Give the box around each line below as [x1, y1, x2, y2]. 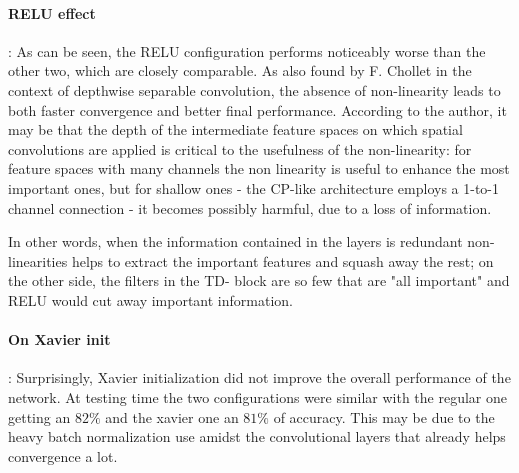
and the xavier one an [105, 406, 239, 427]
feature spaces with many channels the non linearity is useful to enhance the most [8, 158, 510, 179]
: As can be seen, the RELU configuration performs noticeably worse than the [8, 40, 486, 61]
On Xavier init [8, 329, 111, 350]
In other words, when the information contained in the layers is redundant [8, 231, 463, 252]
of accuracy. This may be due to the [273, 406, 495, 427]
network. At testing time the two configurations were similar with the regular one [8, 386, 507, 407]
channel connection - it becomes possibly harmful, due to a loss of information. [8, 197, 492, 218]
